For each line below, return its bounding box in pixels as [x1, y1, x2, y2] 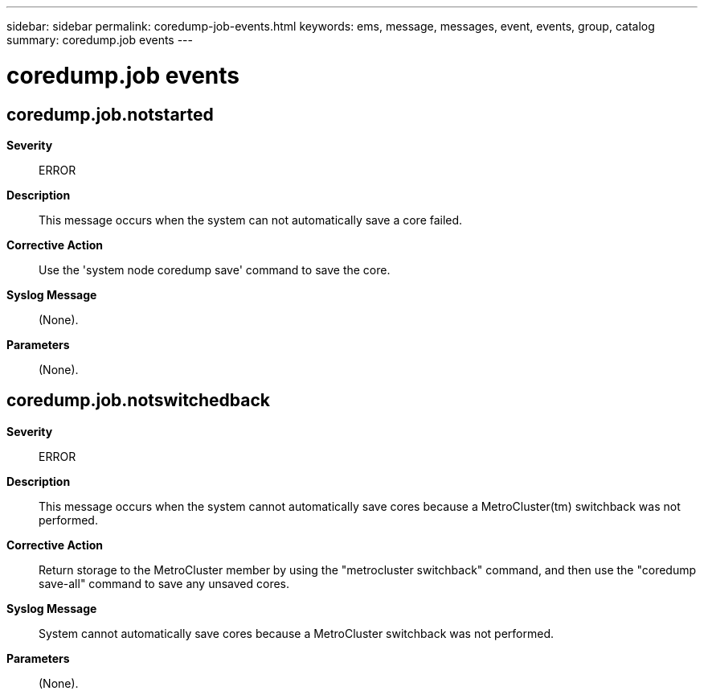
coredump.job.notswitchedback [6, 390, 270, 411]
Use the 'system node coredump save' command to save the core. [39, 262, 391, 277]
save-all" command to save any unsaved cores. [39, 576, 290, 590]
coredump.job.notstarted [6, 104, 214, 125]
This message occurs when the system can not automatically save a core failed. [39, 212, 463, 227]
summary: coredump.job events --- [6, 33, 193, 47]
